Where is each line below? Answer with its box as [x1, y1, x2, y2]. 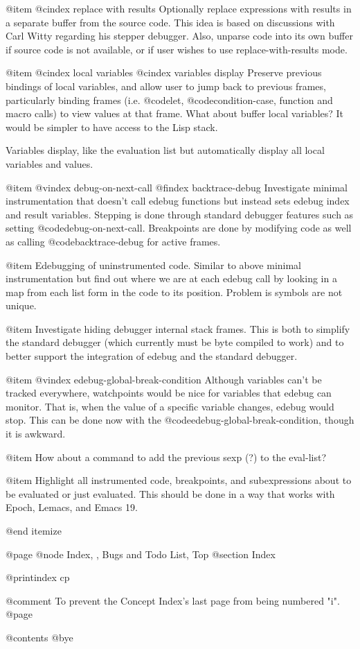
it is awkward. [6, 426, 66, 441]
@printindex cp [6, 570, 70, 585]
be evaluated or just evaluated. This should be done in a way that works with [6, 486, 335, 501]
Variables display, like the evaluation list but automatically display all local [6, 143, 325, 157]
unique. [6, 298, 37, 313]
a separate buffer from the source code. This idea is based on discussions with [6, 15, 335, 29]
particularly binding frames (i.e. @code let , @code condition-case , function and [6, 92, 333, 107]
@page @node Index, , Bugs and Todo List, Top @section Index [6, 546, 276, 561]
